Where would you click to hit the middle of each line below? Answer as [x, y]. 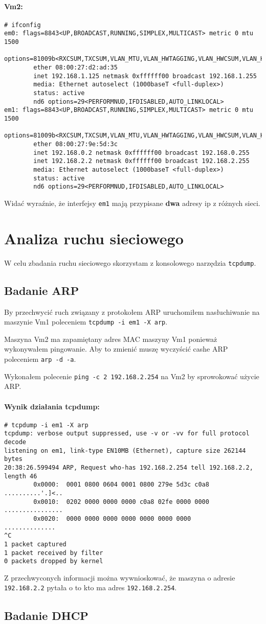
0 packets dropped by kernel [54, 561]
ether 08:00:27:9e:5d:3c [75, 144]
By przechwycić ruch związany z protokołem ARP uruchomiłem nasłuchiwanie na [132, 311]
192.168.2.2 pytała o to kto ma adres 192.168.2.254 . [91, 587]
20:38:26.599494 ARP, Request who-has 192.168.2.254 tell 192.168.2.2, [129, 467]
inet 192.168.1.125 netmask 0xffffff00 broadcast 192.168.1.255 [145, 76]
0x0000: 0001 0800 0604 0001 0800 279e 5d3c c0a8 [121, 485]
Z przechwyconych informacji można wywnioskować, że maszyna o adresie [120, 577]
